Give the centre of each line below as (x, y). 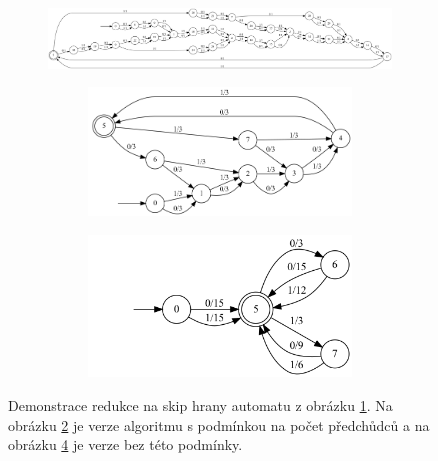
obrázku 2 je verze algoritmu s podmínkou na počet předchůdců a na (219, 424)
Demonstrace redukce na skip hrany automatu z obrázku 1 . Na (200, 404)
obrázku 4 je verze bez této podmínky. (125, 444)
